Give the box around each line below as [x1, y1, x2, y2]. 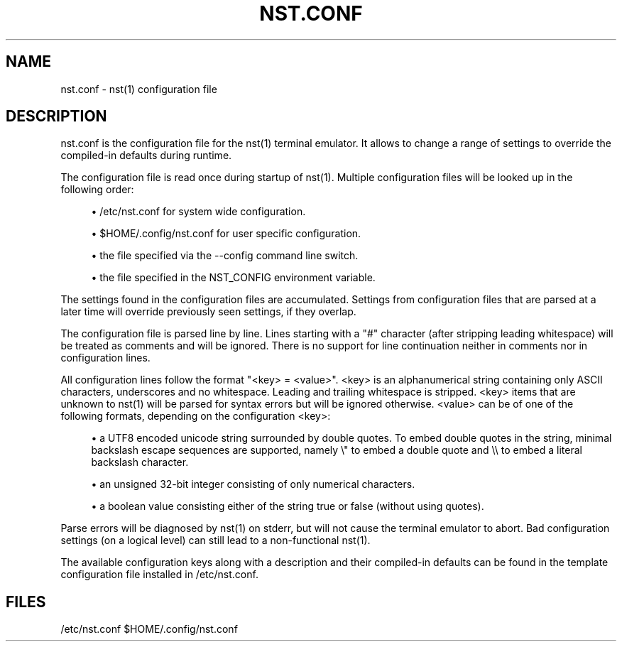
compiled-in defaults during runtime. [60, 149, 232, 162]
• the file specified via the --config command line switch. [91, 249, 359, 262]
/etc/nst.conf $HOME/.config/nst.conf [60, 623, 238, 636]
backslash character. [91, 456, 189, 469]
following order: [60, 183, 134, 196]
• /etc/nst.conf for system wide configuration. [91, 205, 306, 218]
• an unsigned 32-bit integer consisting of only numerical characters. [91, 478, 415, 491]
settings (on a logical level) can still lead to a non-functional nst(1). [60, 534, 371, 547]
